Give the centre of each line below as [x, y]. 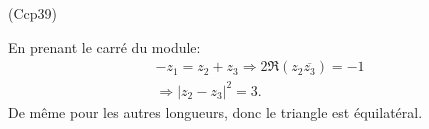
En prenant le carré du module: [104, 46]
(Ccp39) [32, 13]
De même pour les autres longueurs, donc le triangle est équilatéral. [215, 111]
